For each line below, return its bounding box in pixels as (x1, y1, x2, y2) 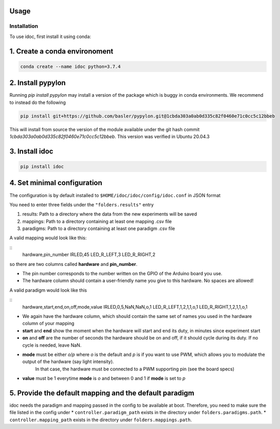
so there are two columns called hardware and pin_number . (9, 261, 138, 267)
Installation (9, 23, 39, 30)
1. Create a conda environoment (9, 47, 114, 56)
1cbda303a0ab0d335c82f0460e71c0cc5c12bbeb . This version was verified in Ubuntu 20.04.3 (9, 134, 210, 140)
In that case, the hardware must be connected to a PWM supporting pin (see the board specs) (35, 366, 235, 372)
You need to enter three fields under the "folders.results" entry (9, 201, 154, 208)
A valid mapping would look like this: (9, 235, 87, 241)
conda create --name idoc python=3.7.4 (20, 63, 121, 69)
